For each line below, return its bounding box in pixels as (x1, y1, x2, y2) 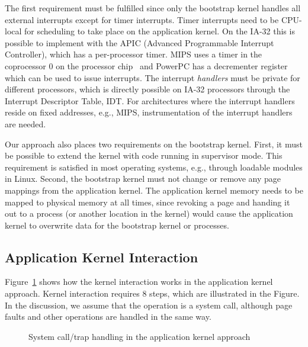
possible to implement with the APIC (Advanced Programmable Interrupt (5, 36, 274, 49)
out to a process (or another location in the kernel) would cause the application (5, 207, 293, 220)
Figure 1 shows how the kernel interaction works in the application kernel (5, 275, 273, 288)
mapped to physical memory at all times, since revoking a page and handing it (5, 195, 290, 208)
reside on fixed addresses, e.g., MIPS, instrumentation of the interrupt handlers (5, 106, 293, 118)
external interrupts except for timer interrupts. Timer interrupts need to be (5, 13, 279, 25)
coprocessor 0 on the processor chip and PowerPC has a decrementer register (5, 59, 288, 72)
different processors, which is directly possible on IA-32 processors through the (5, 83, 290, 95)
